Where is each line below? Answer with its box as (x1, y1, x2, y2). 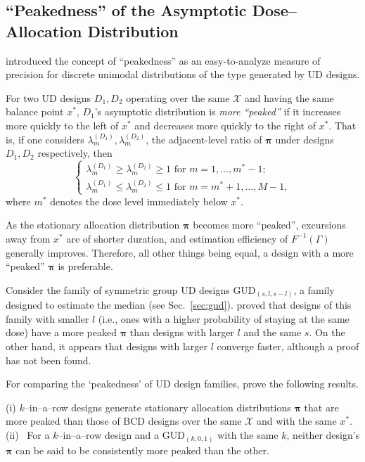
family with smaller (6, 311, 89, 326)
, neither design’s (286, 428, 360, 442)
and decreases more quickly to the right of (134, 117, 316, 132)
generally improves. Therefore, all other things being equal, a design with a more (6, 245, 354, 259)
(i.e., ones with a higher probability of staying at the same (98, 311, 350, 326)
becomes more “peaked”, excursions (193, 217, 346, 232)
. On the (309, 325, 345, 340)
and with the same (257, 413, 337, 428)
